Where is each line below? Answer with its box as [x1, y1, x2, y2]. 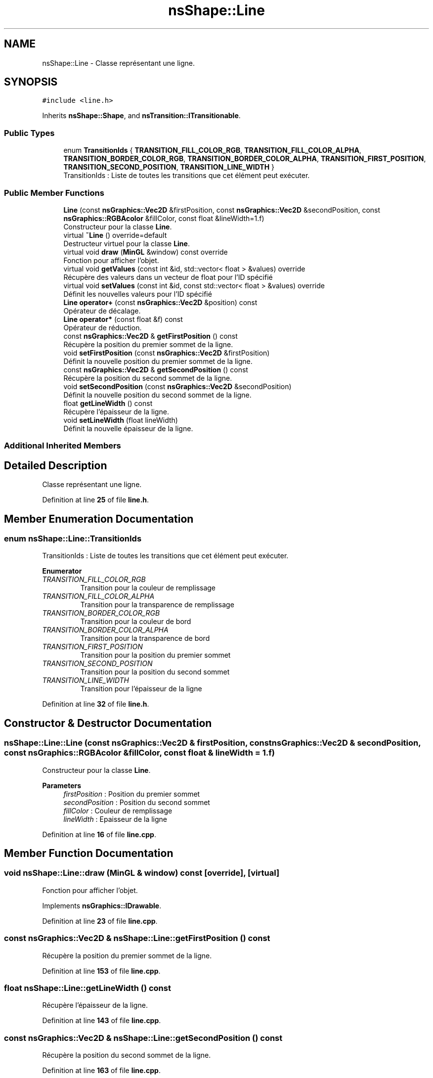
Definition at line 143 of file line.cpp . [42, 1016, 161, 1025]
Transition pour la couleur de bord [80, 617, 191, 626]
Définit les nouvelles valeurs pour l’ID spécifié [63, 289, 212, 298]
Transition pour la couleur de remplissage [80, 584, 216, 592]
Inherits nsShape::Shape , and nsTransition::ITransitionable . [42, 111, 241, 120]
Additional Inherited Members [4, 441, 121, 451]
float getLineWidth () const [63, 399, 153, 407]
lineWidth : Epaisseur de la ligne [63, 814, 168, 823]
